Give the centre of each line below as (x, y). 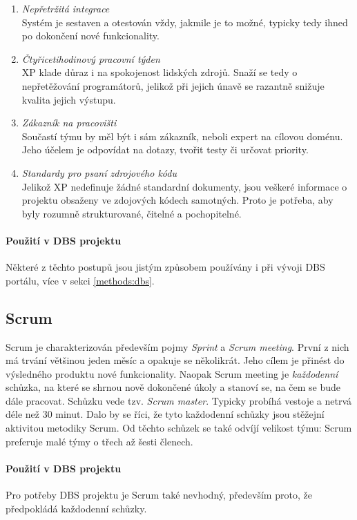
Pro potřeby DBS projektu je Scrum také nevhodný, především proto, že (159, 495)
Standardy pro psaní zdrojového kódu (99, 172)
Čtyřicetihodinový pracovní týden (91, 58)
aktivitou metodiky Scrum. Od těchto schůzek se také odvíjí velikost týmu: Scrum (179, 428)
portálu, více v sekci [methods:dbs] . (80, 280)
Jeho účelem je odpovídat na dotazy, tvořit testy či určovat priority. (165, 150)
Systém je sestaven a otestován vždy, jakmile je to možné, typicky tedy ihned (185, 22)
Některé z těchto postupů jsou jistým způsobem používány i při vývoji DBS (165, 267)
